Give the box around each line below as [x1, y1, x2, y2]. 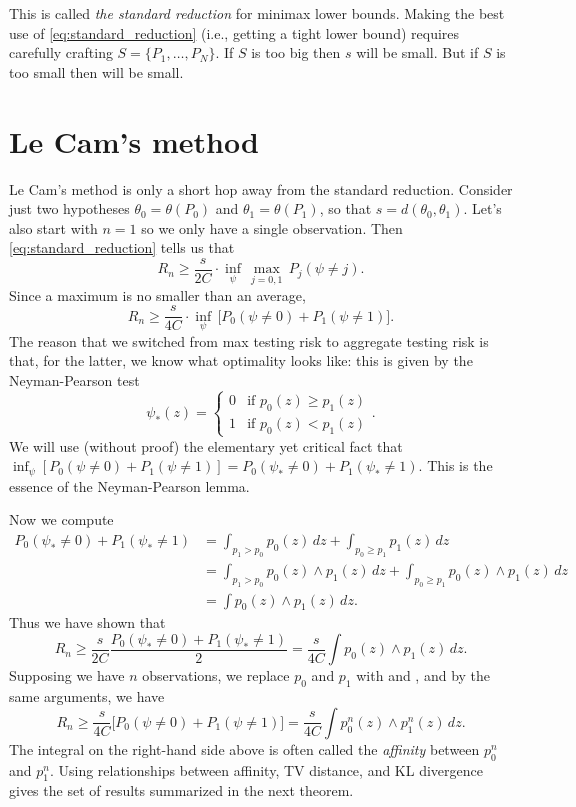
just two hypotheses [9, 198, 130, 219]
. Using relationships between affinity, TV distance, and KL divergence [49, 759, 483, 780]
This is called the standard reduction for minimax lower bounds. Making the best [9, 3, 505, 23]
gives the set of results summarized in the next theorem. [9, 780, 354, 801]
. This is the [418, 455, 493, 476]
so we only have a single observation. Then [141, 217, 403, 238]
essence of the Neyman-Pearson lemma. [9, 475, 250, 496]
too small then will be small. [9, 61, 184, 82]
